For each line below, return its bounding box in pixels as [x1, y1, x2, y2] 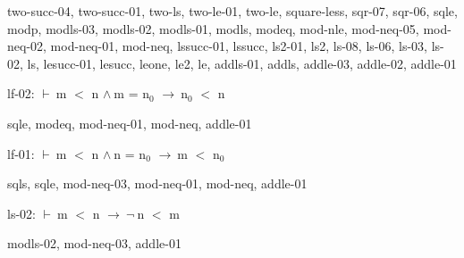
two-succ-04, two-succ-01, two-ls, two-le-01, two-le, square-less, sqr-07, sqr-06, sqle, [7, 2, 458, 20]
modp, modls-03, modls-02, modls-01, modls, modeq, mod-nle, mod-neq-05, [7, 19, 419, 37]
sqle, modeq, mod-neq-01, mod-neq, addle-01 [7, 113, 252, 132]
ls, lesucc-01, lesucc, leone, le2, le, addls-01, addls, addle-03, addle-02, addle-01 [27, 54, 457, 72]
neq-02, [7, 37, 46, 55]
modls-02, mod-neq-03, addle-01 [7, 234, 181, 253]
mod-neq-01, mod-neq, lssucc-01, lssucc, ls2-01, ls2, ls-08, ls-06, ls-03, [50, 37, 428, 55]
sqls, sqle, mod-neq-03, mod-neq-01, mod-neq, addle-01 [7, 174, 308, 193]
